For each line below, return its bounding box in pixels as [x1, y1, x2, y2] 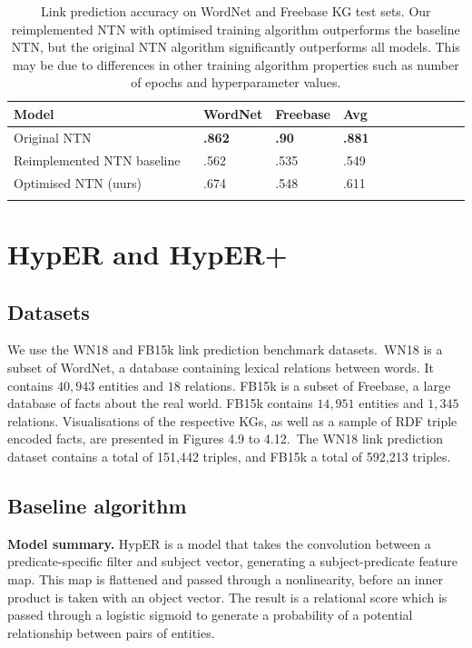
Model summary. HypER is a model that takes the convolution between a [7, 533, 431, 553]
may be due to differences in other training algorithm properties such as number [12, 55, 459, 74]
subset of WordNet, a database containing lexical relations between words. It [7, 358, 434, 377]
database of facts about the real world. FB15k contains [7, 394, 313, 413]
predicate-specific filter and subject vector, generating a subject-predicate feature [7, 552, 457, 571]
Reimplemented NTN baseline [14, 150, 181, 169]
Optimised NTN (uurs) [14, 173, 142, 192]
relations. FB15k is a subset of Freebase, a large [184, 375, 451, 394]
